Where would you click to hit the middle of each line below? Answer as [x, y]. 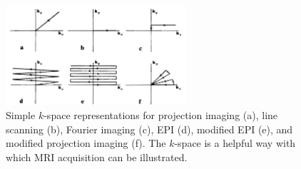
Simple [21, 114]
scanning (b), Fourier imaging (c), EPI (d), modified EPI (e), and [149, 129]
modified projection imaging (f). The [86, 143]
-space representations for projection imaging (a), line [161, 114]
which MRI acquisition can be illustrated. [97, 157]
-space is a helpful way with [235, 143]
